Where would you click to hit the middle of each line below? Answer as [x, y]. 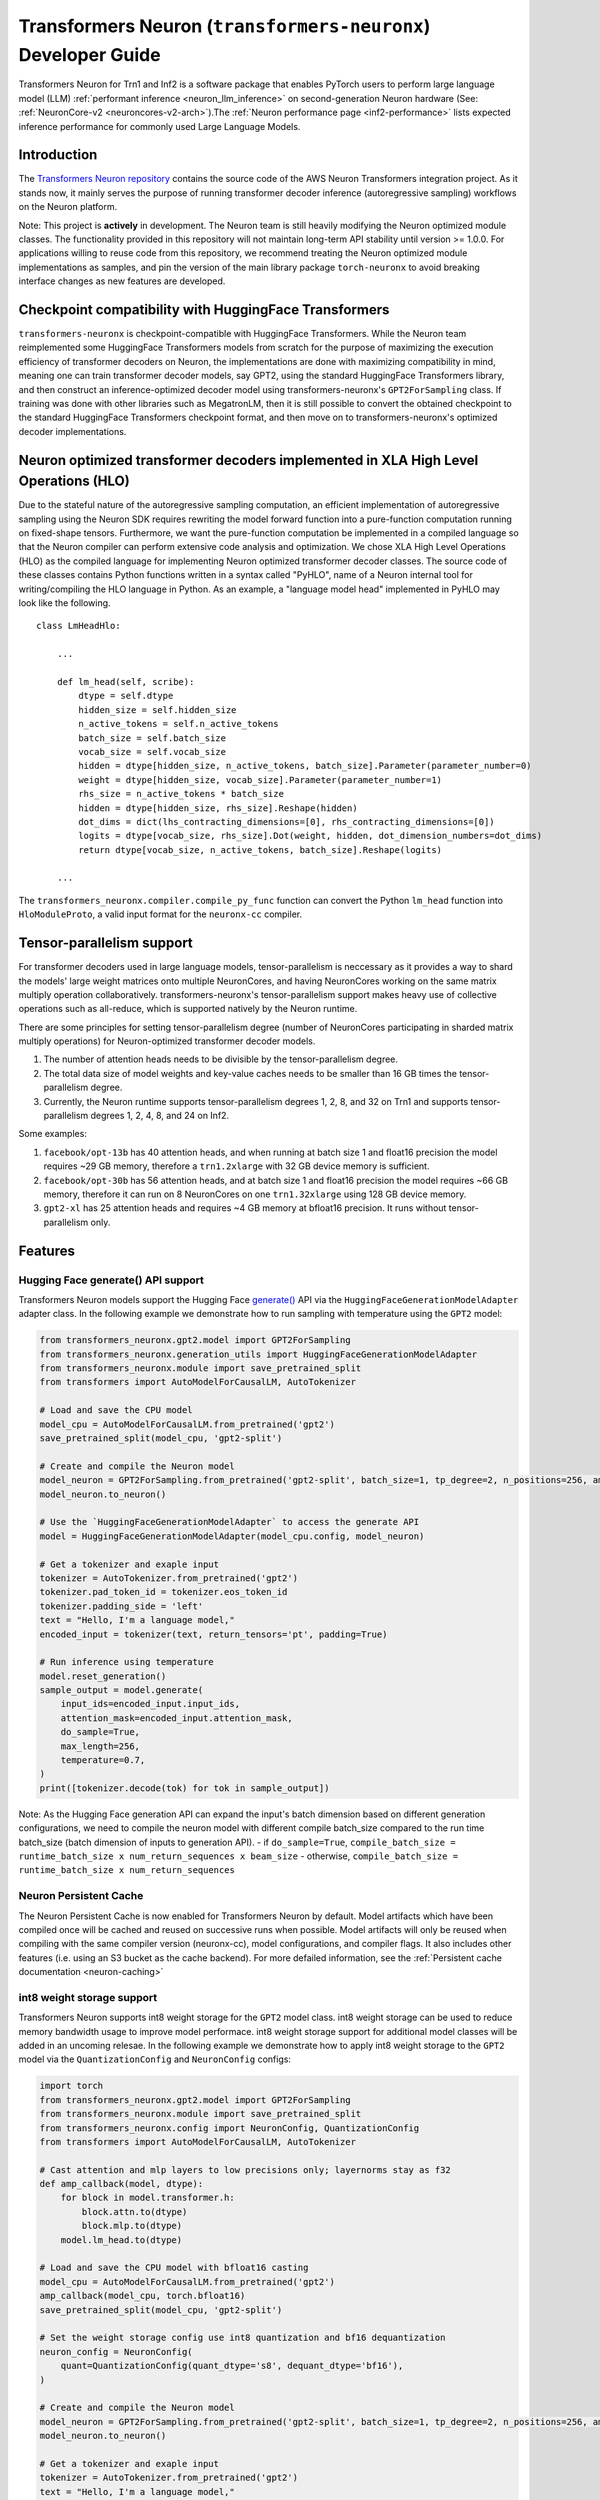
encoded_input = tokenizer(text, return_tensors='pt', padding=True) [213, 1634]
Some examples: [52, 1134]
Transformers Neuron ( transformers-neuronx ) [224, 26]
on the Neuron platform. [68, 207]
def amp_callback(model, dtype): [121, 2184]
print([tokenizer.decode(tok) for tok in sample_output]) [184, 1788]
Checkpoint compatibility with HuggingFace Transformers [204, 309]
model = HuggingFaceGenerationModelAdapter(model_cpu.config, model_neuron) [232, 1536]
